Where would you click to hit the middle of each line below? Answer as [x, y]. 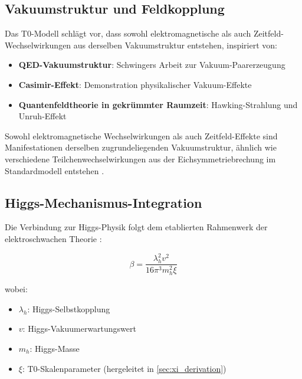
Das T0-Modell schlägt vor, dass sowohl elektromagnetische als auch [128, 33]
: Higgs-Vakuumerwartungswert [79, 329]
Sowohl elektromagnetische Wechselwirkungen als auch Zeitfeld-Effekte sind [141, 135]
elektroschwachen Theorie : [53, 238]
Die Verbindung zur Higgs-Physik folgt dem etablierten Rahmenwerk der [136, 227]
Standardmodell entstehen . [55, 170]
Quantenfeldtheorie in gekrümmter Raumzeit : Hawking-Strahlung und [158, 104]
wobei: [16, 289]
